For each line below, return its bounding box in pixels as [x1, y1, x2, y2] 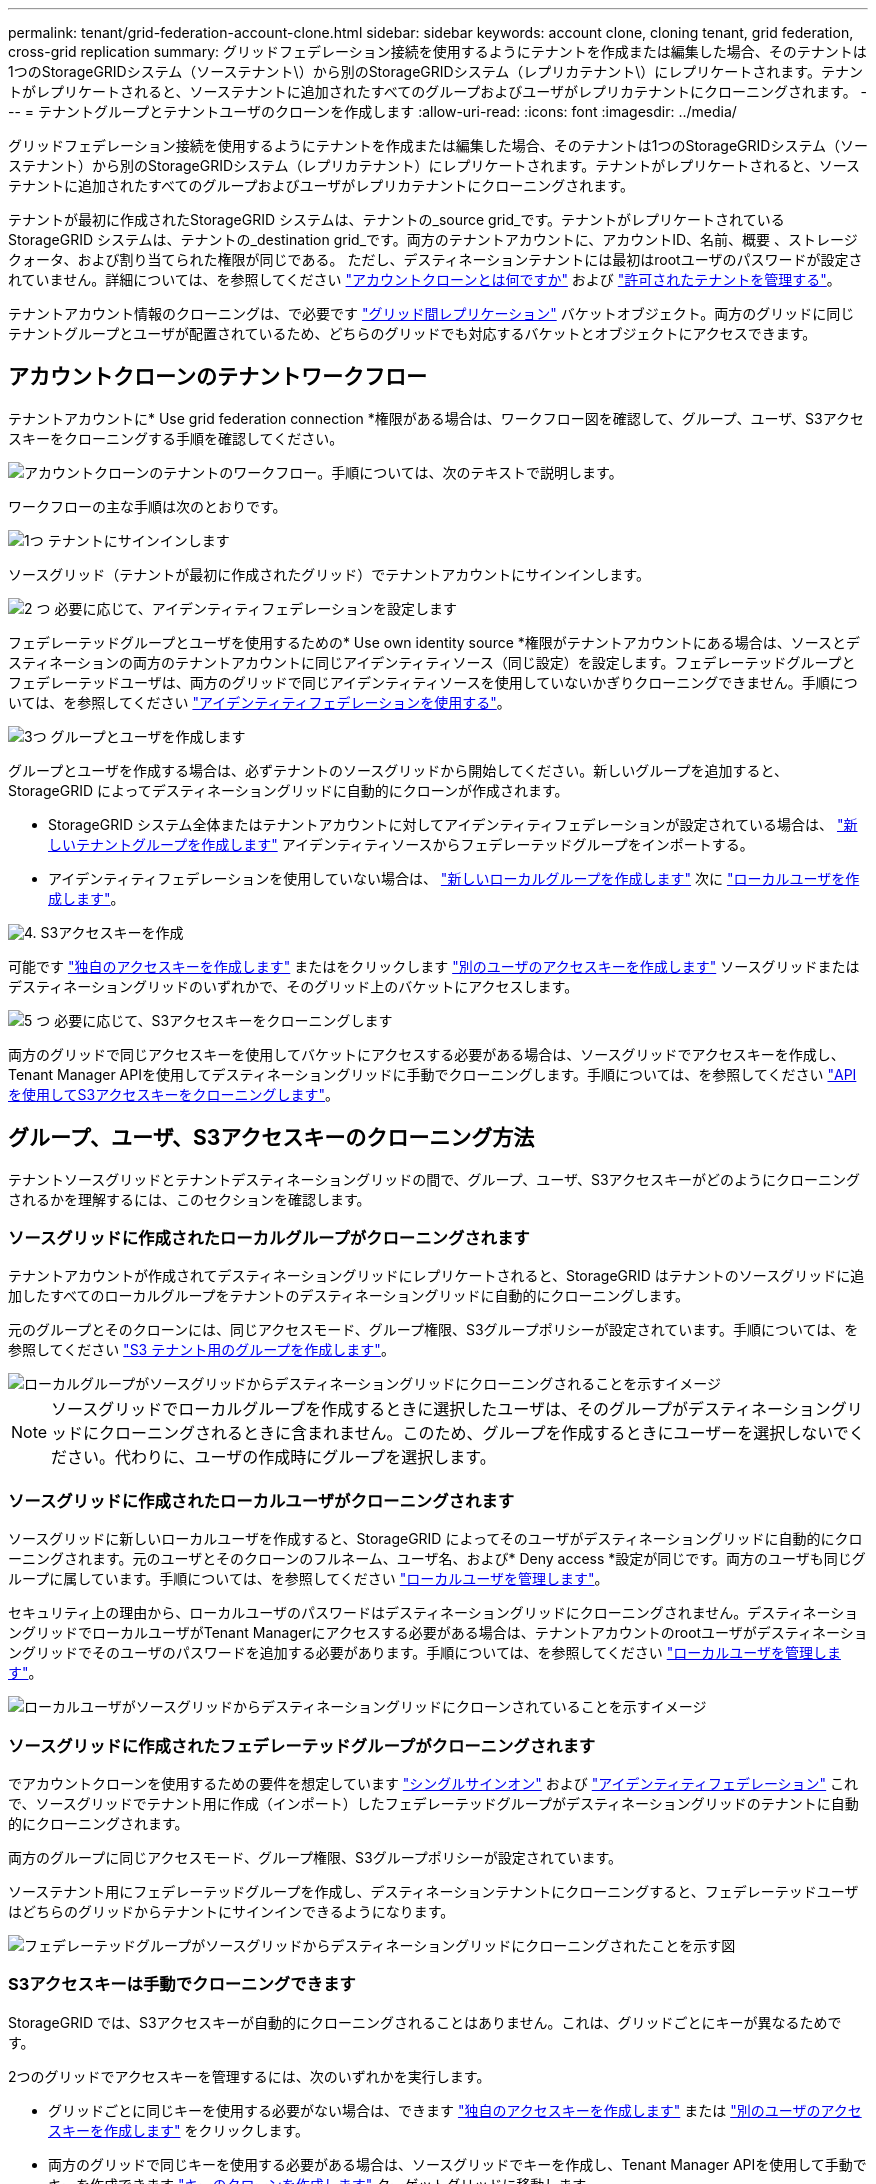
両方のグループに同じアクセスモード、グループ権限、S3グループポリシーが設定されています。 [8, 1848, 623, 1866]
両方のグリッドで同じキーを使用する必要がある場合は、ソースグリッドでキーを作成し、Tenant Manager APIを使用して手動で [48, 2155, 867, 2173]
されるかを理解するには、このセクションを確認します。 [8, 1190, 371, 1208]
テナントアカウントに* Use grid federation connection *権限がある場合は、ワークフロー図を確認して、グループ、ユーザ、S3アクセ [8, 409, 864, 427]
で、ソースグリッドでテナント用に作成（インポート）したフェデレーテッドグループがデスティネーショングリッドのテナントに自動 [8, 1794, 859, 1812]
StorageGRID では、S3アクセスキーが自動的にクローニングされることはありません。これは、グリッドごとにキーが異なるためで [8, 2013, 842, 2031]
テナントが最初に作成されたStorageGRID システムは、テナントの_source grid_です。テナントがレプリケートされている [8, 211, 785, 228]
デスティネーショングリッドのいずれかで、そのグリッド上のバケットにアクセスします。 [8, 977, 579, 995]
